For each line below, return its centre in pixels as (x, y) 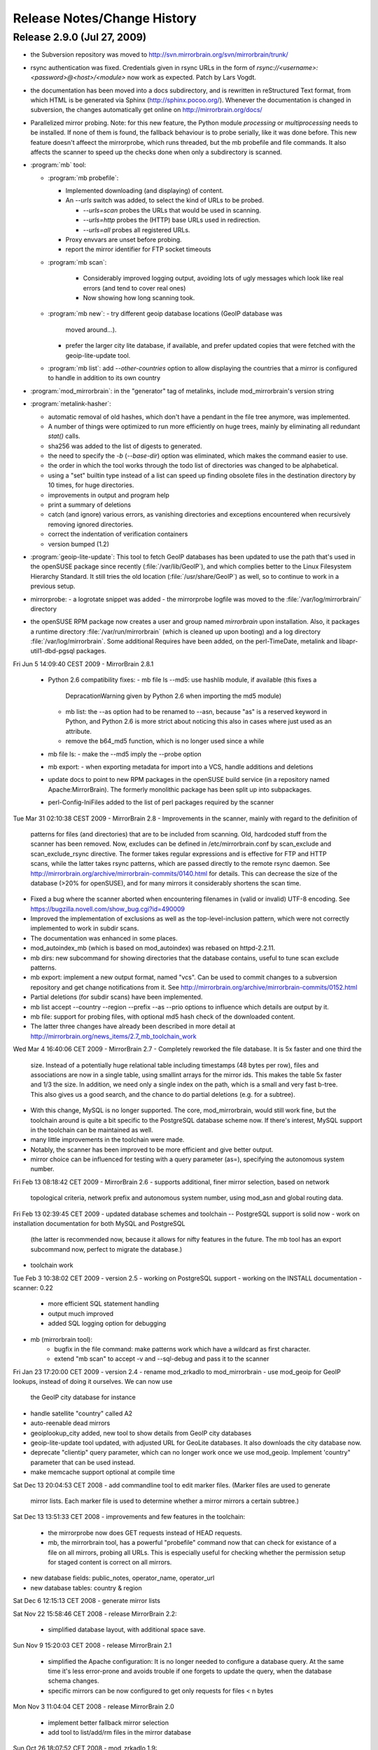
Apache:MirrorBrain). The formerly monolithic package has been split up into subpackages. (180, 789)
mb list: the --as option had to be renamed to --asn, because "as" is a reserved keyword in (196, 712)
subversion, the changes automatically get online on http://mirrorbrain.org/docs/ (146, 110)
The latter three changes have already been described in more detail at (133, 1026)
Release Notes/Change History (105, 18)
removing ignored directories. (91, 524)
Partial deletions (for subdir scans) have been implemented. (117, 997)
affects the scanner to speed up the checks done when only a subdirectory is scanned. (156, 152)
